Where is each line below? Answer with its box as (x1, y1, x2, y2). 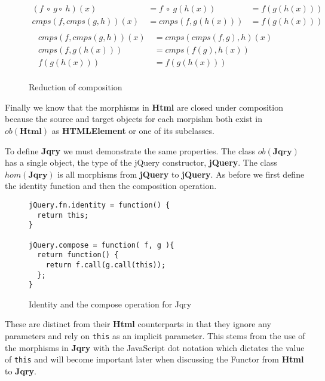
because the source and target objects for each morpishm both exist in (5, 112, 263, 125)
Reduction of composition (29, 81, 122, 93)
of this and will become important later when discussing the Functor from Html (5, 353, 304, 365)
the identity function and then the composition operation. (5, 179, 217, 192)
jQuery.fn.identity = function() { (29, 200, 170, 209)
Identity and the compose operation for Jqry (29, 297, 192, 310)
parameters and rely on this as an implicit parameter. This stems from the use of (5, 330, 305, 342)
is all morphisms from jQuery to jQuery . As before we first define (57, 167, 305, 180)
